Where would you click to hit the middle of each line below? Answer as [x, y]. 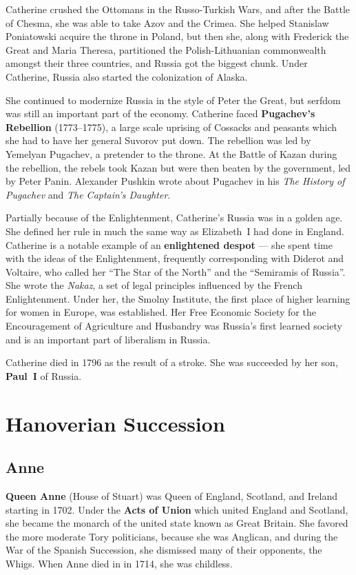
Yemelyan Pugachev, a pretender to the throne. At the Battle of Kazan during [171, 153]
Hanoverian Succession [115, 423]
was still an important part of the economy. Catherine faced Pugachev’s [160, 113]
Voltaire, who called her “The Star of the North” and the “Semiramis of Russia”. [176, 271]
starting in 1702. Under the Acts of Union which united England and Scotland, [177, 509]
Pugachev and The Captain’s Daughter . [88, 194]
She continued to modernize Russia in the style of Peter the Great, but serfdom [173, 100]
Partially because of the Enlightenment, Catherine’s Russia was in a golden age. [174, 218]
